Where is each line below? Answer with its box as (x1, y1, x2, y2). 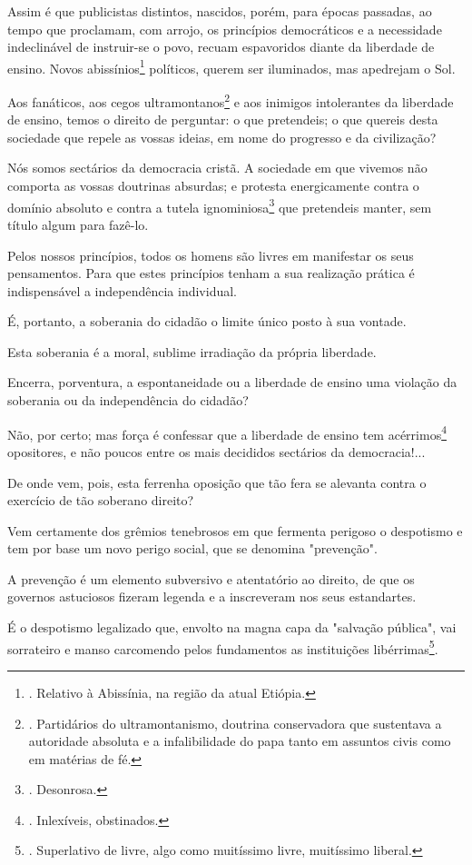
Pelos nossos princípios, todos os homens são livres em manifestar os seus (7, 245, 414, 264)
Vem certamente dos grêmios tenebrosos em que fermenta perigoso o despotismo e (7, 521, 463, 540)
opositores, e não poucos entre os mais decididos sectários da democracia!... (7, 442, 426, 461)
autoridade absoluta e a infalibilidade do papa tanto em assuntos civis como (28, 731, 451, 751)
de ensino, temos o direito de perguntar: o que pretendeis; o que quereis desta (7, 110, 438, 129)
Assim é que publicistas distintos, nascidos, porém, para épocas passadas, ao (7, 2, 432, 20)
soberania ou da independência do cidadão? (7, 391, 249, 410)
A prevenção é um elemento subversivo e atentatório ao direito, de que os (7, 569, 415, 588)
